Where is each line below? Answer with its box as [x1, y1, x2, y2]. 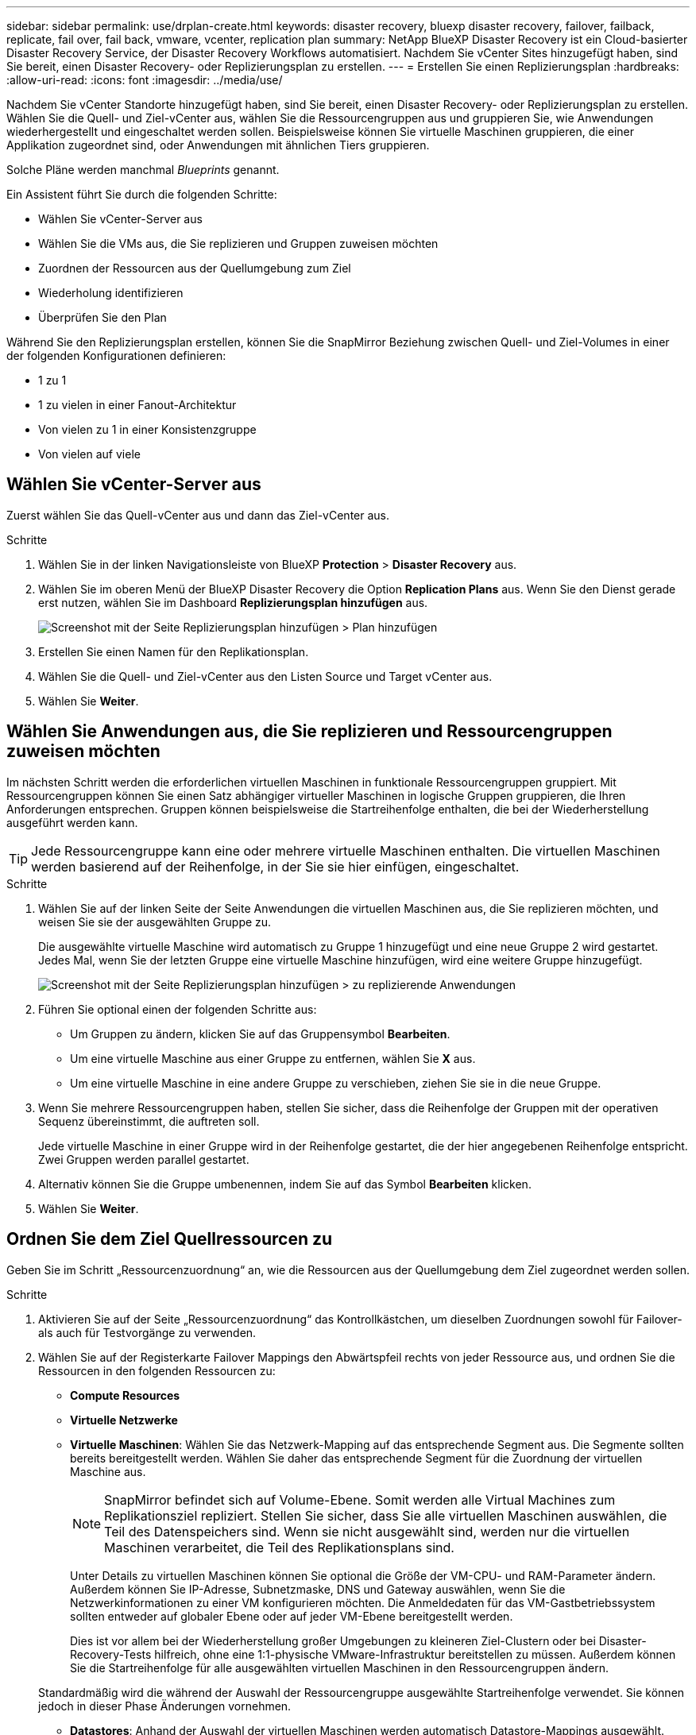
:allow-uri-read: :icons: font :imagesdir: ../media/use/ [6, 73, 283, 87]
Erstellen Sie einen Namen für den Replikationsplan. [38, 644, 309, 659]
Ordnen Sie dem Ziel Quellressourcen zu [6, 1229, 333, 1250]
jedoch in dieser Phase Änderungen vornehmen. [38, 1698, 292, 1713]
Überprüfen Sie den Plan [38, 311, 167, 324]
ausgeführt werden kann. [6, 815, 138, 829]
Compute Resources [70, 1388, 180, 1402]
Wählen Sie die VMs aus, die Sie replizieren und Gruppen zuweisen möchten [38, 237, 439, 250]
